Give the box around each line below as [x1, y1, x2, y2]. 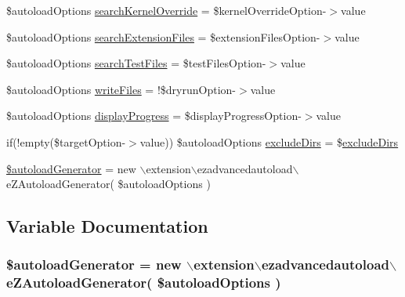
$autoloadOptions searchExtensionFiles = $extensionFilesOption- [6, 28, 320, 45]
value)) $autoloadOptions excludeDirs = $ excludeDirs [139, 133, 399, 150]
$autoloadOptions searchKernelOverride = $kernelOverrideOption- [6, 2, 327, 18]
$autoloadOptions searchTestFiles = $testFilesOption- [6, 55, 266, 71]
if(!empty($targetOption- [6, 133, 126, 150]
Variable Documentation [6, 214, 208, 238]
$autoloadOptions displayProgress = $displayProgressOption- [6, 107, 302, 124]
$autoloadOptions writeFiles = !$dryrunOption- [6, 81, 236, 97]
